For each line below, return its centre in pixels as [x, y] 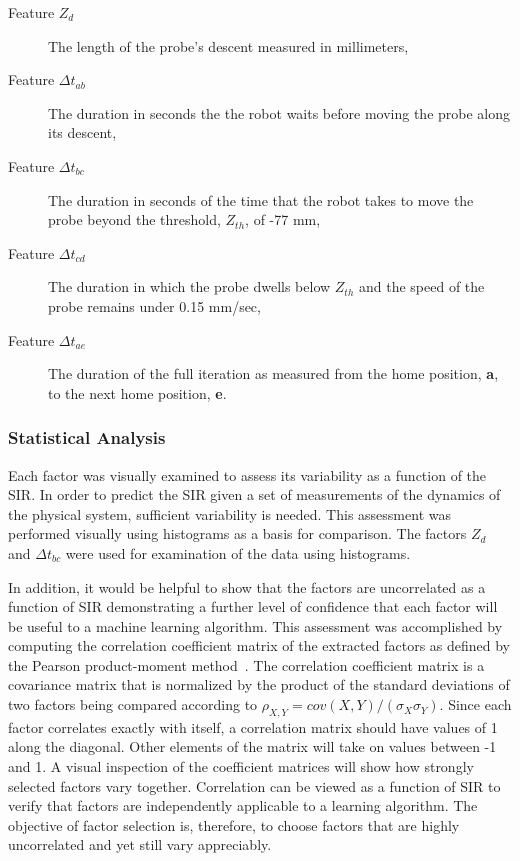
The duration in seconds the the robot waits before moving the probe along [279, 112]
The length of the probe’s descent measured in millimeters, [228, 45]
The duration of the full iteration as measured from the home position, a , [273, 373]
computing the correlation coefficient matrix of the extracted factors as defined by [259, 645]
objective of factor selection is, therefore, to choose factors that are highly [234, 824]
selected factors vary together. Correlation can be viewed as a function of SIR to [254, 785]
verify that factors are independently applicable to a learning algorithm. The [243, 805]
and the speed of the [421, 286]
